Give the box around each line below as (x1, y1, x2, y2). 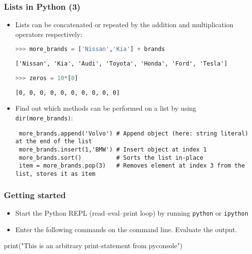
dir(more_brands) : (15, 113, 73, 123)
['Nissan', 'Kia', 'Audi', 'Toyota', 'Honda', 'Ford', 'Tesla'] (15, 60, 228, 68)
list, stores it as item (15, 170, 96, 177)
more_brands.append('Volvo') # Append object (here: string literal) (18, 130, 249, 137)
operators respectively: (15, 29, 83, 39)
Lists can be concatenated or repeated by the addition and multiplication (15, 19, 234, 30)
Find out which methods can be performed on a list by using (15, 103, 197, 113)
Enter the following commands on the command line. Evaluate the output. (15, 224, 237, 234)
